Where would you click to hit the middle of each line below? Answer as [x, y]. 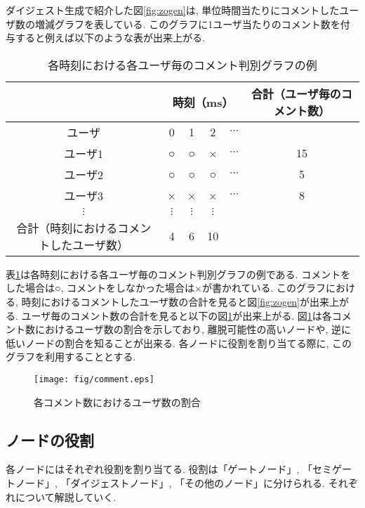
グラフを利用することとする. [71, 357]
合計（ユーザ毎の [296, 93]
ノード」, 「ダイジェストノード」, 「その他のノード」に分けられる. [170, 482]
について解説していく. [66, 496]
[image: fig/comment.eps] [94, 379]
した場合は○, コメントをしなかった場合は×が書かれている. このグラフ [166, 288]
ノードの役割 [50, 439]
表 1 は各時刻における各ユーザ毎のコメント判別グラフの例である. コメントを [178, 274]
